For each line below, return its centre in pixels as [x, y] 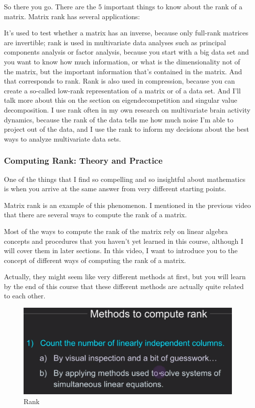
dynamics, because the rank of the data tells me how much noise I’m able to [119, 119]
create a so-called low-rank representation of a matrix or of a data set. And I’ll [122, 90]
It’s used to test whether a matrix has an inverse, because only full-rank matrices [126, 33]
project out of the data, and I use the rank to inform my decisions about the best [127, 129]
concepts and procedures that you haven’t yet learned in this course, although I [124, 241]
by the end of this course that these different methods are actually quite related [124, 286]
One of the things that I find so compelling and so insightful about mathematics [125, 179]
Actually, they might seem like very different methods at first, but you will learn [125, 277]
